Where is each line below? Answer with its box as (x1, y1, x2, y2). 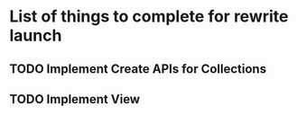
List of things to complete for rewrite (9, 6, 289, 27)
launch (9, 25, 62, 46)
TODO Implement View (9, 92, 141, 107)
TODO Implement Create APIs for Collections (9, 61, 267, 76)
